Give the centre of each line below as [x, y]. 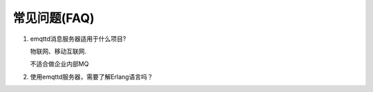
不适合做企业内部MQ [59, 64]
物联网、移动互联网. [58, 51]
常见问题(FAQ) [54, 18]
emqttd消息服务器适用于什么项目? [78, 39]
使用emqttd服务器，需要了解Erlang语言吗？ [92, 77]
